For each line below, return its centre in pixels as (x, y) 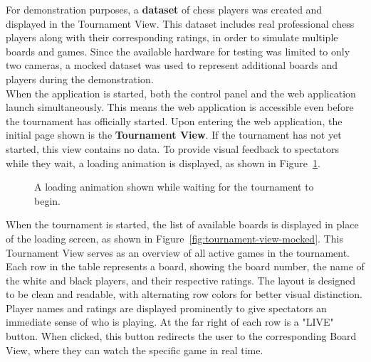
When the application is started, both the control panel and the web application (181, 93)
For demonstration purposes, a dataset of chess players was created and (164, 9)
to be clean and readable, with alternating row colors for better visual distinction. (184, 294)
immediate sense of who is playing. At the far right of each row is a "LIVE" (170, 322)
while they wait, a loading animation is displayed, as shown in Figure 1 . (163, 163)
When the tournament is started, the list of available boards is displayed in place (182, 224)
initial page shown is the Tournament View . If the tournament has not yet (174, 135)
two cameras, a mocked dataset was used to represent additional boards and (172, 65)
